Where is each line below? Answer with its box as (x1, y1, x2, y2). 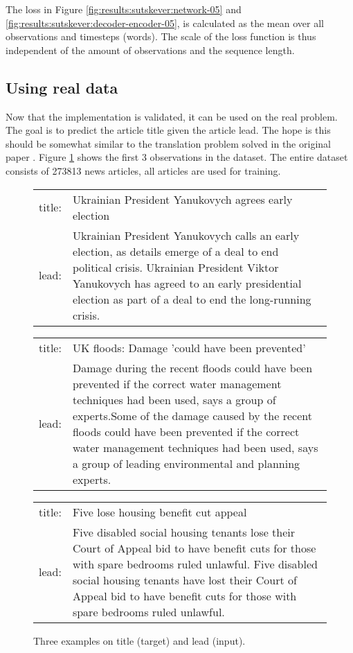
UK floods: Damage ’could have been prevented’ (72, 339, 306, 356)
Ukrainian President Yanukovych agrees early (72, 191, 293, 207)
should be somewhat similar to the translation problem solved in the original (6, 136, 331, 150)
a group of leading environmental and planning (72, 455, 300, 471)
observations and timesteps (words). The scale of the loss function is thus (6, 29, 316, 44)
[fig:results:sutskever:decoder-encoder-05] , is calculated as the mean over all (6, 15, 324, 30)
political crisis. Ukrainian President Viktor (72, 259, 279, 275)
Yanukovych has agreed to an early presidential (72, 275, 302, 291)
